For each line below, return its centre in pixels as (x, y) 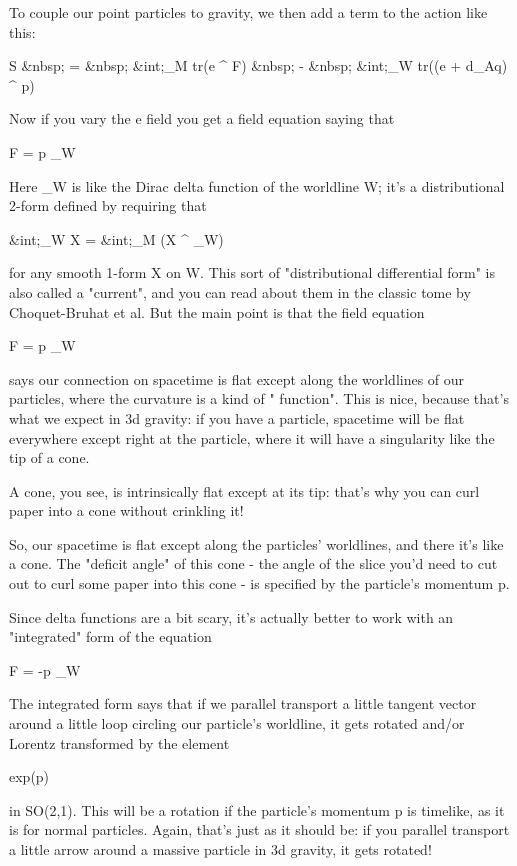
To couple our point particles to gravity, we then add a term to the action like (248, 12)
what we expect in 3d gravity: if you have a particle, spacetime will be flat (237, 417)
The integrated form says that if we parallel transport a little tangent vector (243, 703)
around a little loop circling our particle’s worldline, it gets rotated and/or (237, 723)
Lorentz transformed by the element (119, 742)
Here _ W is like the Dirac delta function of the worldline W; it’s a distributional (257, 185)
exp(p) (29, 776)
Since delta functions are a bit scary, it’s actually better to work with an (231, 616)
